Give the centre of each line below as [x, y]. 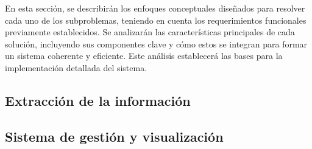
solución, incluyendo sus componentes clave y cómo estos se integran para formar [156, 43]
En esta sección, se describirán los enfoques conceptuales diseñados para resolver [155, 8]
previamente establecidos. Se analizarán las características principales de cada [150, 32]
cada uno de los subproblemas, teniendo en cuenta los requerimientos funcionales [156, 20]
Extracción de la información [98, 100]
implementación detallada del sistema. [76, 67]
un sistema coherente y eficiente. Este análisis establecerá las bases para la [144, 56]
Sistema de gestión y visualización [114, 136]
